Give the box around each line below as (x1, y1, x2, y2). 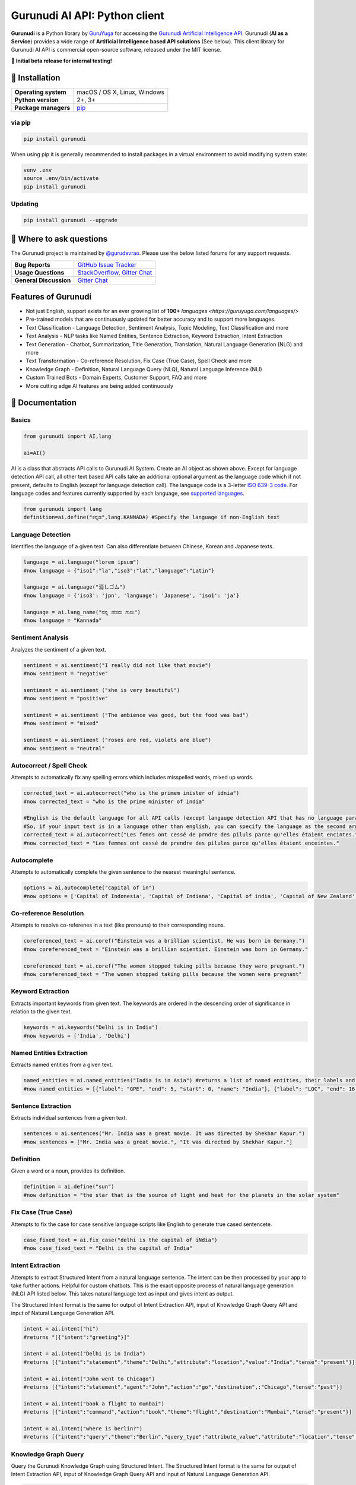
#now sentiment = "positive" (23, 695, 109, 702)
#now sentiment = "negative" (23, 670, 109, 677)
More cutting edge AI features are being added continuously (26, 382, 174, 389)
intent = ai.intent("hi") (23, 1325, 99, 1332)
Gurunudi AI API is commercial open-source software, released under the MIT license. (11, 46, 222, 53)
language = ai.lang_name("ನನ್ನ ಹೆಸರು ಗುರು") (23, 609, 141, 615)
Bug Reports (14, 260, 50, 268)
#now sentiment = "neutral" (23, 745, 105, 751)
